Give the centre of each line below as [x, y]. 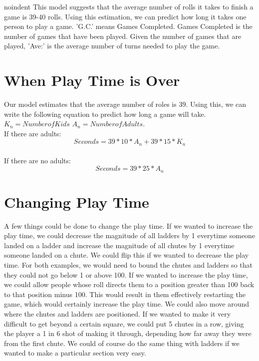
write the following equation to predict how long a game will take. [105, 114]
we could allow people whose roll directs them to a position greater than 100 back [129, 284]
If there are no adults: [37, 160]
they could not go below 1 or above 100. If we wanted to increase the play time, [126, 274]
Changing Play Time [77, 201]
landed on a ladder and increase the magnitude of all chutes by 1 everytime [119, 245]
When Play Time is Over [92, 80]
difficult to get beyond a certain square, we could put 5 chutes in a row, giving [124, 323]
